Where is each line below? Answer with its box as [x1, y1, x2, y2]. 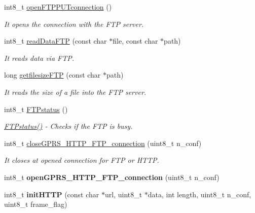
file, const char [113, 35, 158, 46]
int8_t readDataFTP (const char [4, 35, 107, 46]
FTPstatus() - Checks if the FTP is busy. [4, 121, 133, 131]
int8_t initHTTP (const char [4, 189, 99, 199]
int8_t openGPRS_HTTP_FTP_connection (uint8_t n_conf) [4, 171, 220, 182]
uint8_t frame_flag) [4, 199, 67, 209]
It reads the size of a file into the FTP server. [4, 86, 147, 97]
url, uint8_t [104, 189, 142, 199]
